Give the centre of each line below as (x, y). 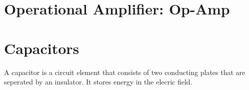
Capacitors (42, 48)
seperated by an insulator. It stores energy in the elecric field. (98, 82)
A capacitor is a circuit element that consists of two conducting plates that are (125, 72)
